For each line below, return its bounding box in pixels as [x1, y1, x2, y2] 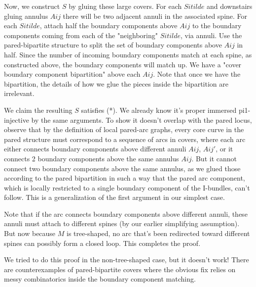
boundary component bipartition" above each [4, 69, 141, 79]
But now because [4, 228, 56, 239]
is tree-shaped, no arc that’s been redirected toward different [67, 228, 250, 239]
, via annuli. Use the [181, 30, 242, 40]
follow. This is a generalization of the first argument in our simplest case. [4, 192, 225, 202]
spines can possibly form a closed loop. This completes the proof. [4, 238, 201, 248]
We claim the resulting [4, 104, 73, 115]
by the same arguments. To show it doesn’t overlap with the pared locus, [31, 114, 252, 125]
